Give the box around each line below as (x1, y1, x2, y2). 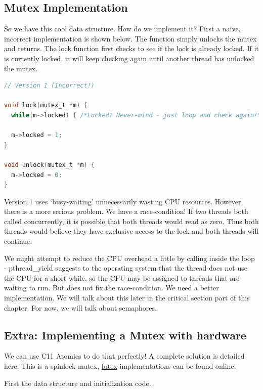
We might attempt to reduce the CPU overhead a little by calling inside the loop (4, 252, 255, 263)
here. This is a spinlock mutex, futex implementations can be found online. (4, 361, 236, 371)
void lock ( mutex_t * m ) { (4, 102, 87, 109)
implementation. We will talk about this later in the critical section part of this (4, 292, 250, 303)
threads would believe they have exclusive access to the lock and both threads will (4, 226, 259, 236)
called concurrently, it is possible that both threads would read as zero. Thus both (4, 215, 259, 226)
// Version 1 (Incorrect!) (4, 82, 95, 90)
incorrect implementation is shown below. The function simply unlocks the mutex (4, 33, 257, 44)
